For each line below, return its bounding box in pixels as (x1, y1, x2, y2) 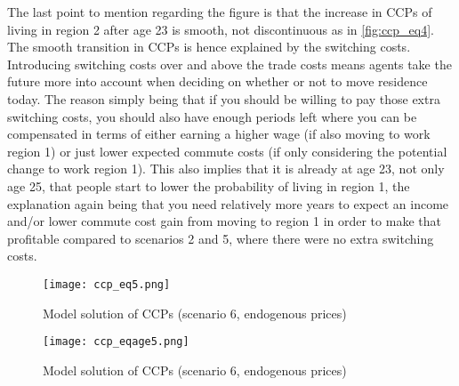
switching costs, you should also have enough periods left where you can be (7, 107, 417, 125)
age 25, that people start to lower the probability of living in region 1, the (7, 176, 410, 195)
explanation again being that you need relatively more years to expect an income (7, 194, 449, 213)
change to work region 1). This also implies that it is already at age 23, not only (7, 159, 445, 178)
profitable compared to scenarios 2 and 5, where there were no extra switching (7, 229, 434, 247)
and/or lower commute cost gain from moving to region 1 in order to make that (7, 212, 441, 230)
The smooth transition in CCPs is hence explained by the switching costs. (7, 37, 411, 56)
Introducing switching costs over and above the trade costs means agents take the (7, 54, 452, 73)
